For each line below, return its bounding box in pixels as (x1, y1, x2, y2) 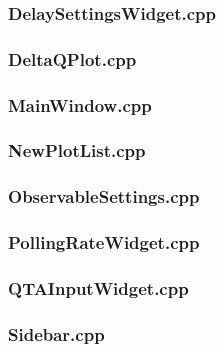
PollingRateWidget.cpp (8, 230, 200, 255)
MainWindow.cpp (8, 92, 152, 117)
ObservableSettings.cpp (8, 184, 200, 209)
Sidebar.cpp (8, 321, 105, 346)
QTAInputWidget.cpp (8, 275, 189, 300)
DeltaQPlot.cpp (8, 46, 137, 71)
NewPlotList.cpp (8, 138, 146, 163)
